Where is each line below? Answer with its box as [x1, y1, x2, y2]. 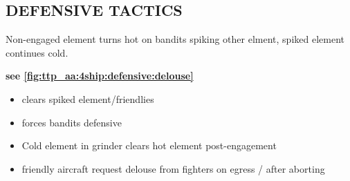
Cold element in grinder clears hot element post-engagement [21, 138, 277, 153]
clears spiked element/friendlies [21, 91, 154, 106]
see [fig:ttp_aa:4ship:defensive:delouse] [6, 68, 194, 83]
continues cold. [6, 45, 68, 59]
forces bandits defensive [21, 115, 122, 129]
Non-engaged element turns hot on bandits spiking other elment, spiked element [6, 32, 344, 46]
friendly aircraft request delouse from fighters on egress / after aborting [21, 161, 325, 175]
